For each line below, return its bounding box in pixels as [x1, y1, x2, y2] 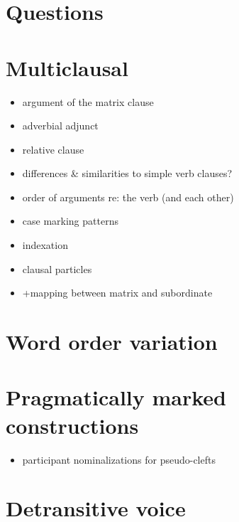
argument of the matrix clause [22, 94, 154, 109]
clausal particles [22, 261, 92, 276]
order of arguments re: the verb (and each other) [22, 189, 234, 204]
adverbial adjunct [22, 118, 99, 133]
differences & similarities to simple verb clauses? [22, 166, 233, 181]
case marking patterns [22, 213, 118, 228]
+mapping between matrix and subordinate [22, 285, 213, 300]
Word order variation [6, 327, 218, 356]
